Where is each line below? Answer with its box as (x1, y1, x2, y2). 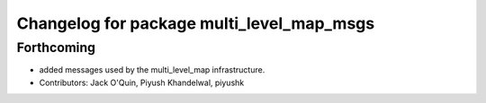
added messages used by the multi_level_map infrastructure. (39, 64, 265, 75)
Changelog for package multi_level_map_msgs (16, 13, 375, 33)
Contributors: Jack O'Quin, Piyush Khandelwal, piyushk (39, 77, 245, 88)
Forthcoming (16, 39, 96, 56)
